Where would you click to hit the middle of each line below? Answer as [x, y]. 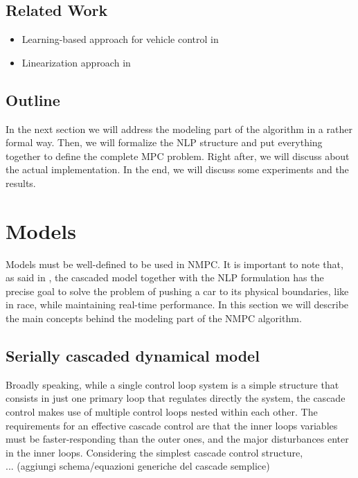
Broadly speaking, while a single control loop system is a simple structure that [172, 384]
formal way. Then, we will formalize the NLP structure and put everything [164, 142]
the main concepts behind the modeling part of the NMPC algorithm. [154, 318]
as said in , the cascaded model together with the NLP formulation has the [165, 277]
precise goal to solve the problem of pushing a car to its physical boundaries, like [177, 291]
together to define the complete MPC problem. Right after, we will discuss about [178, 156]
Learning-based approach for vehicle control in [120, 39]
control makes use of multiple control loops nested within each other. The [162, 412]
